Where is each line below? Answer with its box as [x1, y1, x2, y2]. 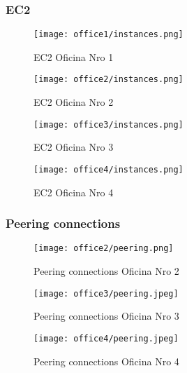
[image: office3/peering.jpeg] [33, 288, 179, 299]
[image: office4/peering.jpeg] [33, 333, 179, 344]
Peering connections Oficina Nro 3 [33, 308, 179, 323]
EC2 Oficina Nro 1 [33, 49, 114, 64]
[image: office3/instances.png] [33, 119, 184, 130]
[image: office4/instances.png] [33, 164, 184, 175]
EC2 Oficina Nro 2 [33, 95, 114, 109]
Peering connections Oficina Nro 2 [33, 264, 179, 278]
